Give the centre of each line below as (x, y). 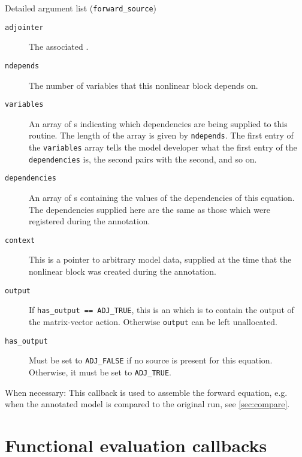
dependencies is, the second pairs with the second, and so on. (143, 159)
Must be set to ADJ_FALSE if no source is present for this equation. (151, 360)
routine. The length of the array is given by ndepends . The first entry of (161, 135)
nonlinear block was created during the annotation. (123, 271)
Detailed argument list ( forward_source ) (81, 8)
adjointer (24, 27)
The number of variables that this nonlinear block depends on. (144, 85)
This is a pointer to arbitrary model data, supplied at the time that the (160, 259)
